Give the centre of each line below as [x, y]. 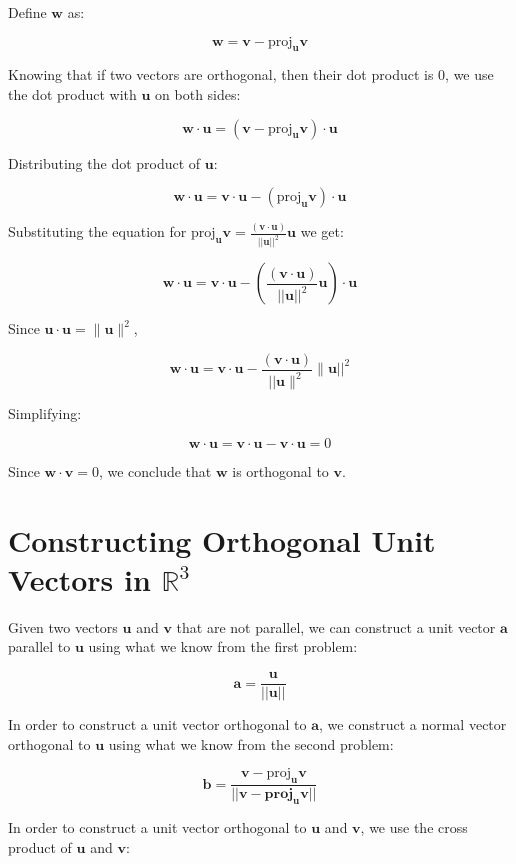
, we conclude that [155, 470]
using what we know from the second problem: [251, 743]
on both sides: [198, 93]
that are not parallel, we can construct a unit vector [336, 626]
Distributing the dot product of [104, 162]
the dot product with [72, 93]
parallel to [39, 646]
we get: [322, 231]
